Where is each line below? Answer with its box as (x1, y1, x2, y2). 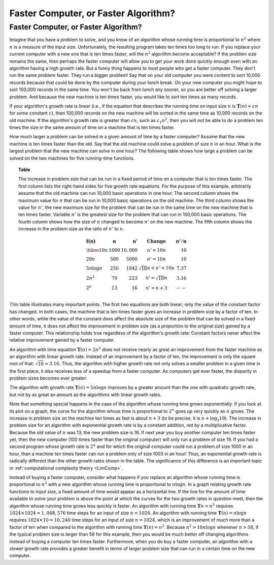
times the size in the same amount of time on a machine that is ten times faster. (9, 125, 175, 131)
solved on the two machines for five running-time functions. (9, 155, 135, 161)
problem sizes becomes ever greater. (9, 375, 87, 381)
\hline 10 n (86, 247, 108, 253)
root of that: (9, 361, 35, 367)
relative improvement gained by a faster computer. (9, 337, 115, 343)
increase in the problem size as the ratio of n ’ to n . (18, 226, 124, 232)
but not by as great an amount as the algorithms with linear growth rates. (9, 392, 162, 398)
